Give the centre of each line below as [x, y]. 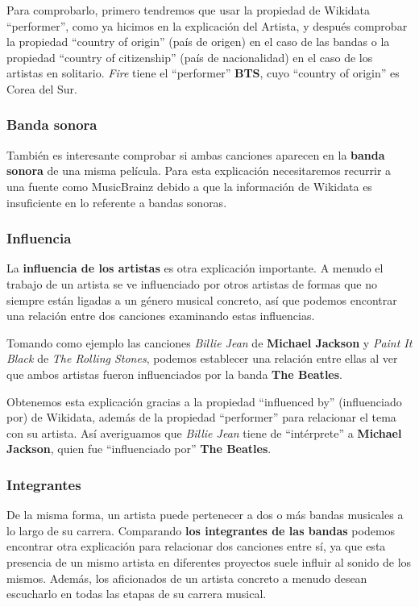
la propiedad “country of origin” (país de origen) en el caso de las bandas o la [198, 42]
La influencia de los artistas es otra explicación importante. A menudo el [195, 268]
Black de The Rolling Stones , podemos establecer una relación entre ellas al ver [202, 358]
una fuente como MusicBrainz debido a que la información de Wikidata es [189, 186]
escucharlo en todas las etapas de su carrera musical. [137, 594]
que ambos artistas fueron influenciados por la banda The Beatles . [174, 374]
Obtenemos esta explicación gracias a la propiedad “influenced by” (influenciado [204, 401]
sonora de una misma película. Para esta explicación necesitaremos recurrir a [199, 170]
